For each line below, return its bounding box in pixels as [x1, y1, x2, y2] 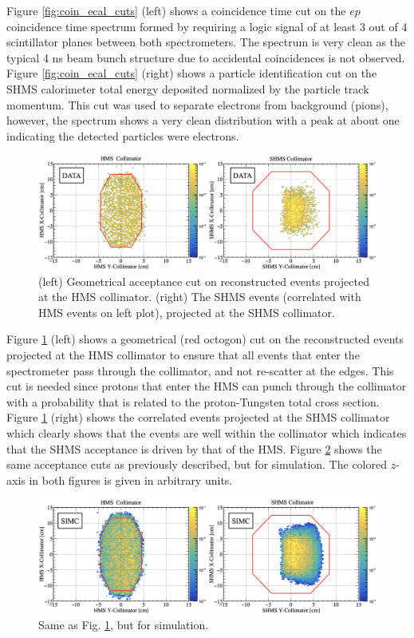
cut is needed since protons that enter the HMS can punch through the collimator [6, 378, 407, 394]
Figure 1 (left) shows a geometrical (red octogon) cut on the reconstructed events [6, 331, 404, 347]
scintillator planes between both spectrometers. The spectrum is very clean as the [6, 34, 406, 50]
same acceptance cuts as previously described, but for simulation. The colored [6, 456, 387, 473]
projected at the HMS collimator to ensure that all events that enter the [6, 346, 360, 363]
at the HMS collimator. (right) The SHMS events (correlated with [38, 288, 361, 305]
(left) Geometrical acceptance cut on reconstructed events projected [38, 272, 369, 289]
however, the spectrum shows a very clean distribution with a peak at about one [6, 112, 400, 129]
